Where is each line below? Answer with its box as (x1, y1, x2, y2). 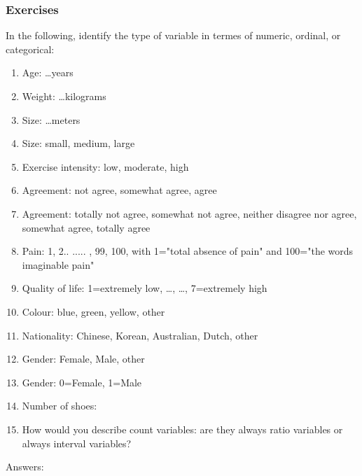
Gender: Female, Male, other (22, 351, 145, 366)
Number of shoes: (22, 398, 97, 413)
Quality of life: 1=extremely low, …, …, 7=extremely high (22, 281, 267, 295)
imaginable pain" (22, 257, 95, 272)
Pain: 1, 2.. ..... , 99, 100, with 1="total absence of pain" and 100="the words (22, 244, 354, 258)
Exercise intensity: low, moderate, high (22, 159, 189, 174)
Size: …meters (22, 112, 81, 127)
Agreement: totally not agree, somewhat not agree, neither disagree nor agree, (22, 206, 357, 220)
